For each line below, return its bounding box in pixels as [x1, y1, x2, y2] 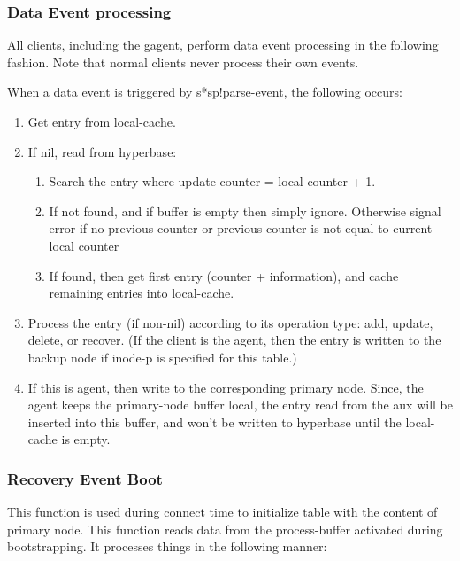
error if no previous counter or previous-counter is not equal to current [49, 219, 433, 238]
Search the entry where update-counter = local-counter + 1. [49, 172, 376, 191]
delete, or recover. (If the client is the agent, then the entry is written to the [27, 331, 441, 349]
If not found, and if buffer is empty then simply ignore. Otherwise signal [49, 201, 441, 220]
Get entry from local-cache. [27, 113, 176, 130]
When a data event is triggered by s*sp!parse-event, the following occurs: [7, 82, 402, 101]
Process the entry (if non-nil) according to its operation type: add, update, [27, 313, 433, 331]
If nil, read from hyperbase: [27, 142, 177, 160]
